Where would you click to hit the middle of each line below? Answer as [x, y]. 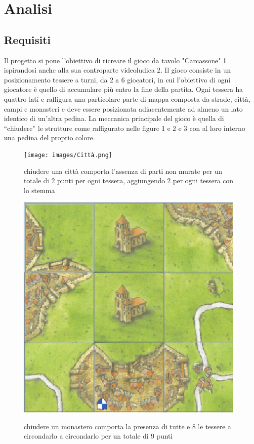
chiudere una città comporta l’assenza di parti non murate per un [123, 171]
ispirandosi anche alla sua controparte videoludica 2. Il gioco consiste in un [118, 70]
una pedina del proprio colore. [50, 138]
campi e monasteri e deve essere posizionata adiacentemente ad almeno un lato [123, 108]
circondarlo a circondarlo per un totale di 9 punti [98, 436]
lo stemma [40, 190]
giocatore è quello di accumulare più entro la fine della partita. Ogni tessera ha [124, 89]
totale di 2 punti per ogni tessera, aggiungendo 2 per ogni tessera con [128, 181]
